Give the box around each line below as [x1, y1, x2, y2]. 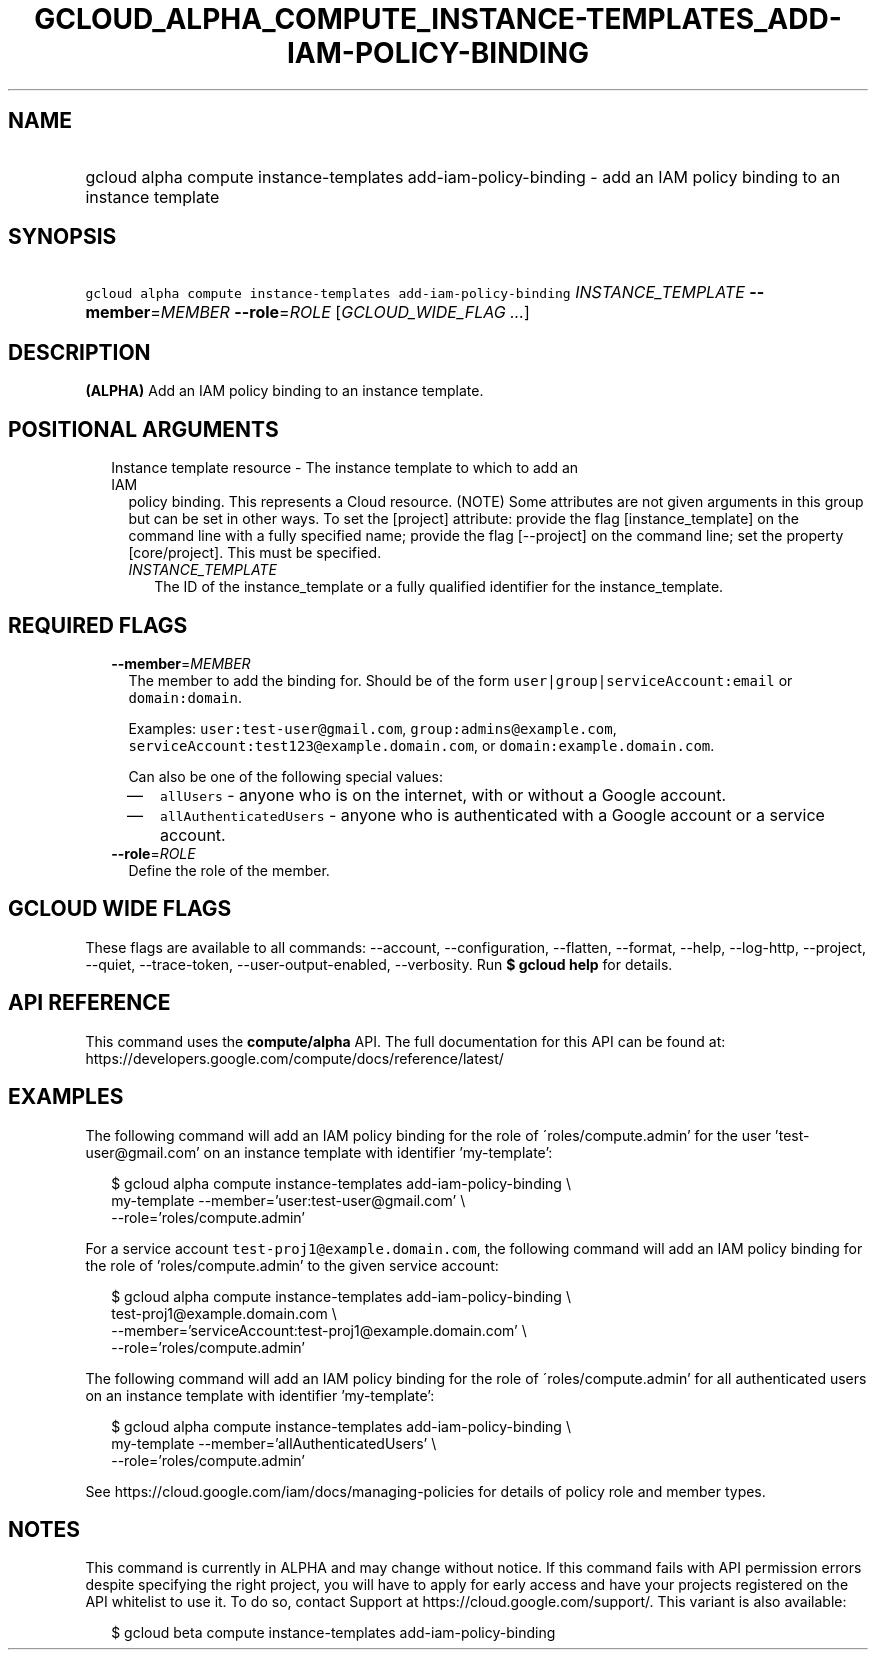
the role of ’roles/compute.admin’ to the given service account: [85, 1256, 499, 1274]
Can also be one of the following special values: [128, 767, 443, 785]
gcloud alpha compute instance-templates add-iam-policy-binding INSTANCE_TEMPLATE [85, 282, 745, 303]
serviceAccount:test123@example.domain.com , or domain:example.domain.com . [128, 736, 715, 754]
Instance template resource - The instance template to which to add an [111, 459, 579, 477]
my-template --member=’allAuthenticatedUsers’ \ [111, 1434, 437, 1452]
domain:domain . [128, 688, 243, 706]
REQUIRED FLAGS [8, 612, 188, 638]
